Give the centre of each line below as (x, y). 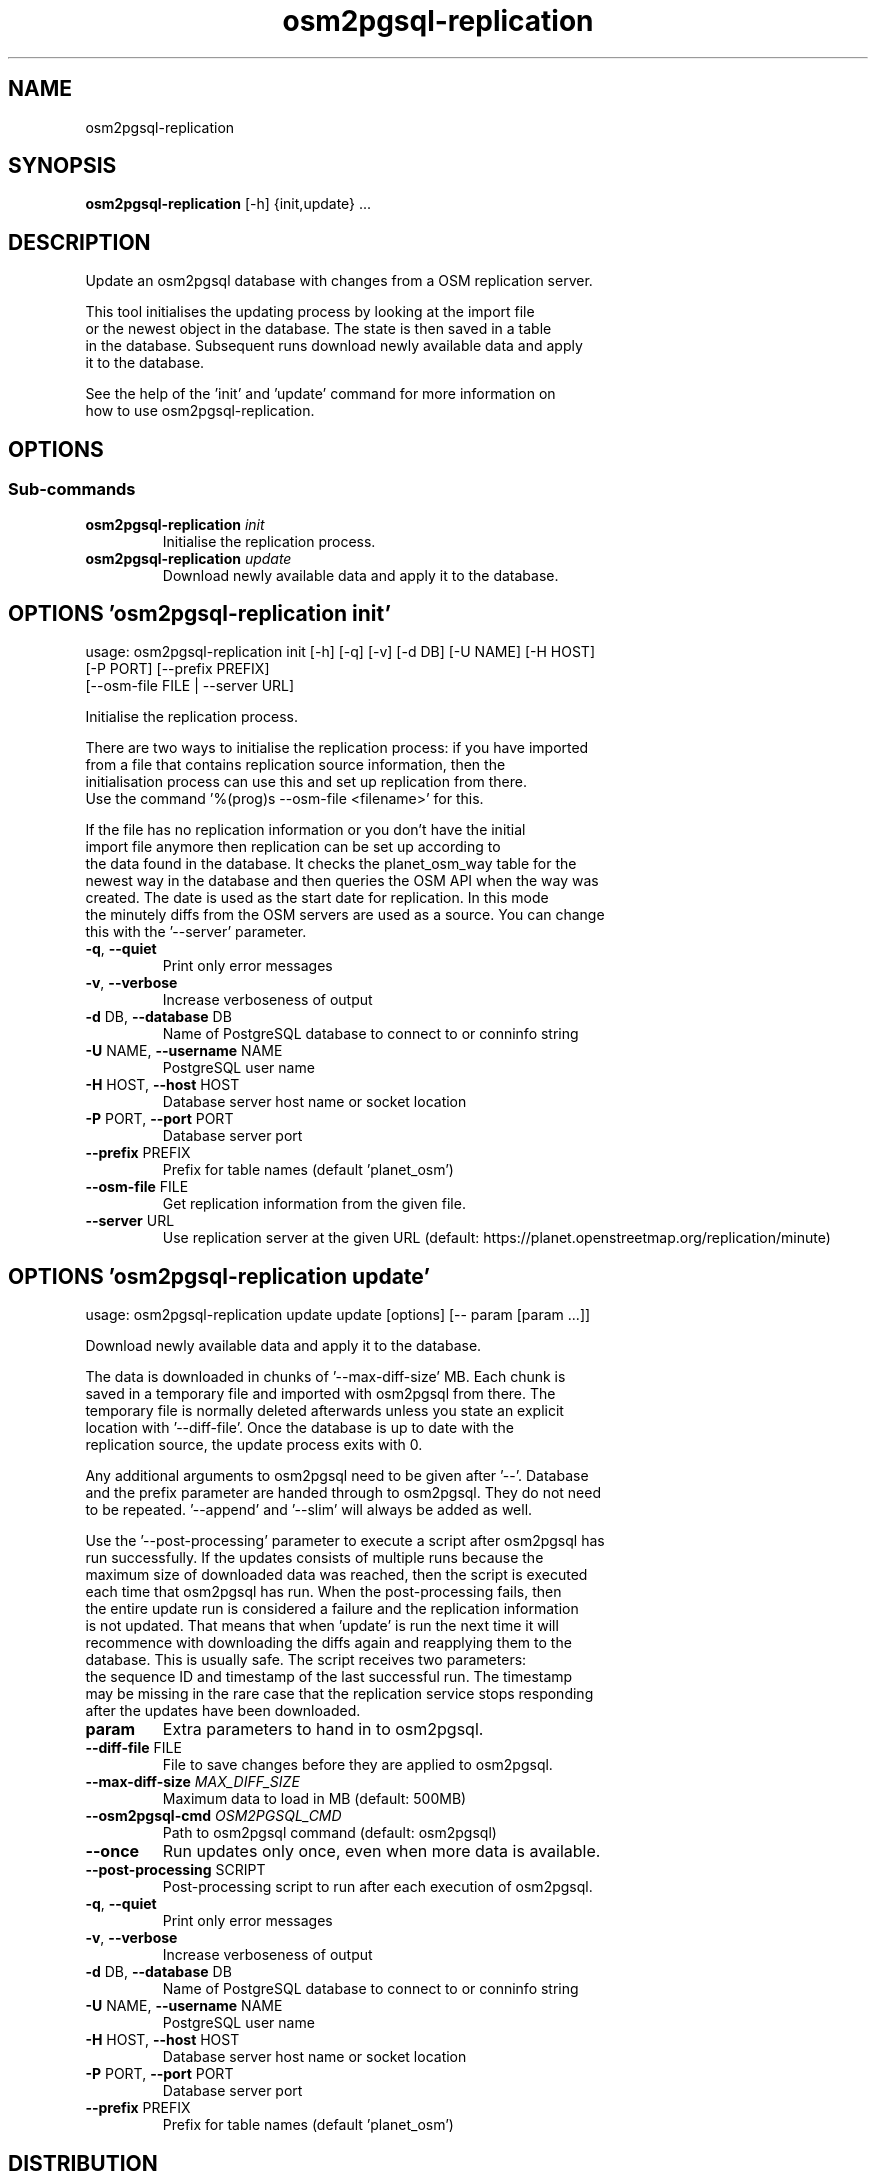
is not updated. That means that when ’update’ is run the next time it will (322, 1626)
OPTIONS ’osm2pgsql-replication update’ (219, 1276)
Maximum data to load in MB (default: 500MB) (314, 1799)
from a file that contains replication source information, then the (295, 765)
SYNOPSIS (62, 166)
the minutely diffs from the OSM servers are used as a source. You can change (345, 915)
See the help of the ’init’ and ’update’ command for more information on (320, 394)
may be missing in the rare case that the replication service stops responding (339, 1694)
